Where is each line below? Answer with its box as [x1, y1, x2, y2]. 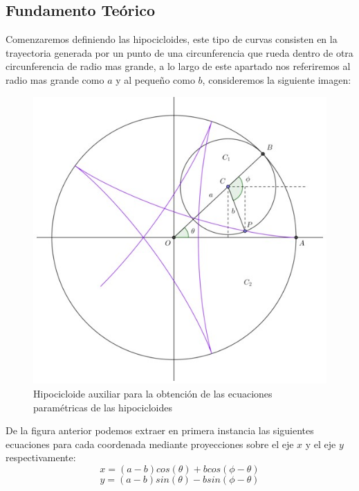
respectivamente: [6, 450, 76, 465]
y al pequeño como [116, 72, 195, 87]
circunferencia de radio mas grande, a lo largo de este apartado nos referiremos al [6, 59, 351, 73]
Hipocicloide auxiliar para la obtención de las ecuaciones [33, 386, 273, 401]
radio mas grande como [6, 72, 104, 87]
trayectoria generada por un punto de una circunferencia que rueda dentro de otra [6, 45, 353, 60]
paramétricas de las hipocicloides [33, 400, 172, 414]
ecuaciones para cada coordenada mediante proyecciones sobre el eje [6, 436, 294, 451]
